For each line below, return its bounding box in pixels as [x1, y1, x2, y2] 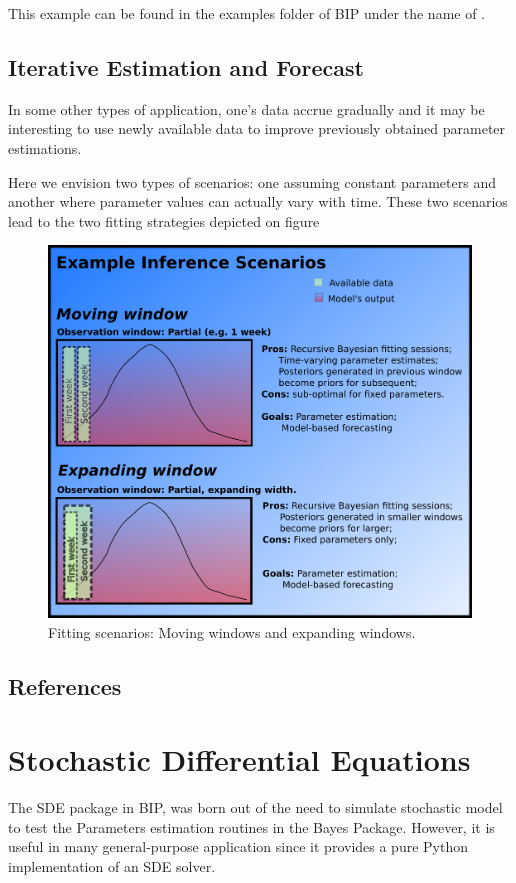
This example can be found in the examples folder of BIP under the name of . [8, 3, 486, 23]
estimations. [8, 137, 82, 158]
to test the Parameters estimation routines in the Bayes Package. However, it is [8, 816, 495, 837]
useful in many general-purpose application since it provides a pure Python [8, 836, 468, 857]
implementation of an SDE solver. [8, 855, 216, 876]
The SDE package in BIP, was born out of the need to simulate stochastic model [8, 797, 503, 818]
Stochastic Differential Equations [8, 739, 471, 780]
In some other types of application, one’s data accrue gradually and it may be [8, 98, 485, 119]
